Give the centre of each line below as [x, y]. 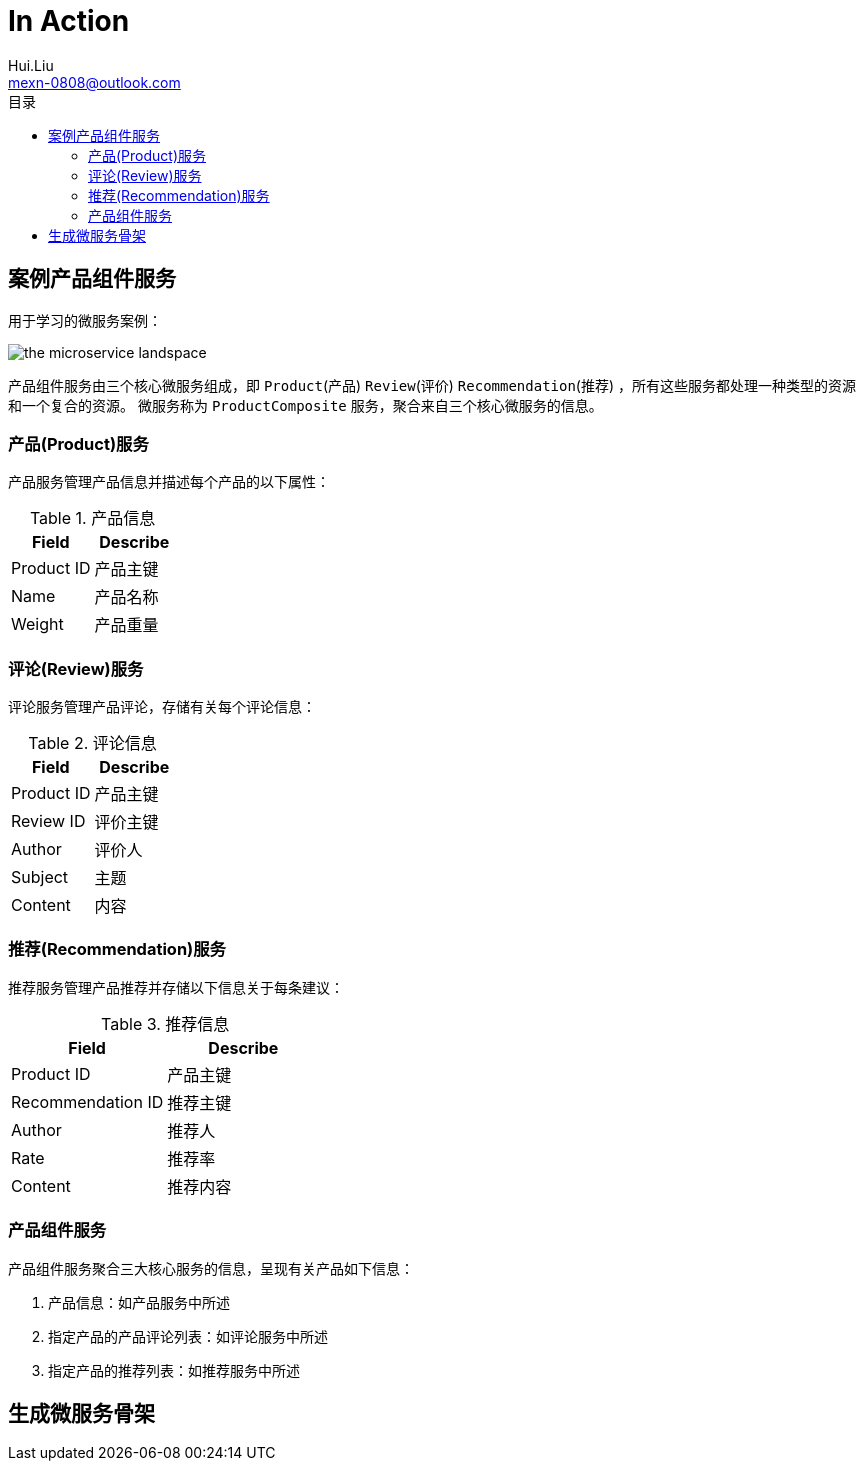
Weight [37, 624]
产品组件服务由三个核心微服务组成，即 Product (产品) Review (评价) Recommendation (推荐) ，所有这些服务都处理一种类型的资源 [432, 385]
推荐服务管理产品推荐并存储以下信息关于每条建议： [176, 987]
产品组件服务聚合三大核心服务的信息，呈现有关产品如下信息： [211, 1268]
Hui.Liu [31, 65]
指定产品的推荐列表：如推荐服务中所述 [174, 1370]
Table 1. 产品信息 [92, 518]
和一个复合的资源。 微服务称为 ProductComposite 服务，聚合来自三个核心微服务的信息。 [305, 405]
